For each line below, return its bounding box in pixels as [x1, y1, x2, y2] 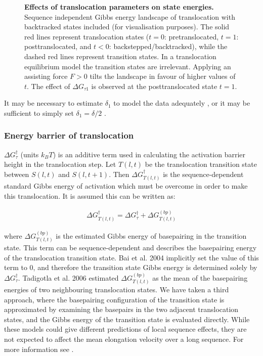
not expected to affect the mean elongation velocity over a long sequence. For [4, 334, 244, 344]
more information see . [4, 343, 74, 354]
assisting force [24, 71, 68, 81]
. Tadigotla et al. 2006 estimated [18, 272, 119, 283]
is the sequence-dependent [163, 168, 244, 179]
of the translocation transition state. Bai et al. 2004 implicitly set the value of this [4, 252, 259, 262]
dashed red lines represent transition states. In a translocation [24, 51, 216, 61]
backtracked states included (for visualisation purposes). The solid [24, 21, 230, 32]
